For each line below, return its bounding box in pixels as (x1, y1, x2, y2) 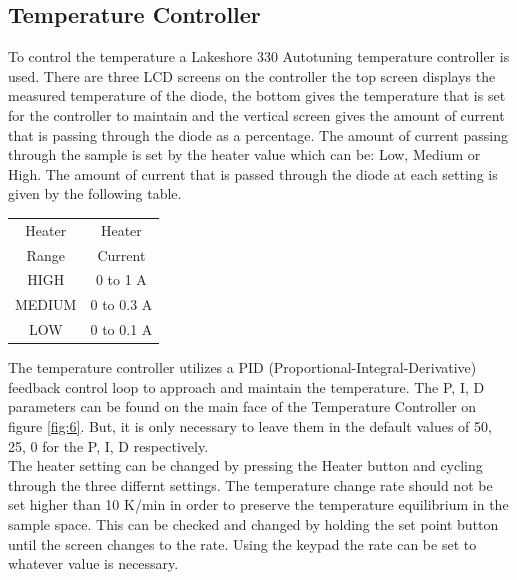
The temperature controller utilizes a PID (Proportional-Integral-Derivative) (8, 357, 477, 378)
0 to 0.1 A (90, 319, 153, 340)
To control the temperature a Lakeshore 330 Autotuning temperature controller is (8, 46, 510, 67)
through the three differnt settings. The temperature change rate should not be (8, 474, 493, 495)
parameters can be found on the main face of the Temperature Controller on (8, 396, 477, 417)
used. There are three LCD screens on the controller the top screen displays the (8, 65, 496, 86)
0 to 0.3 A (90, 294, 153, 315)
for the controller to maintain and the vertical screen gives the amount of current (8, 104, 505, 125)
